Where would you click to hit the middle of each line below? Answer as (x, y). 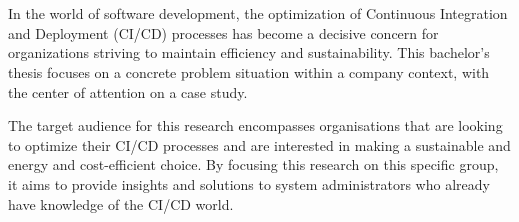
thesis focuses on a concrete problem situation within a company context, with (249, 71)
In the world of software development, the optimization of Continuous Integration (258, 13)
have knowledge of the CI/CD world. (121, 203)
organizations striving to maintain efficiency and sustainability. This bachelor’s (249, 52)
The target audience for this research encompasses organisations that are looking (255, 125)
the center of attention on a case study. (128, 91)
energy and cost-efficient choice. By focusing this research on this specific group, (253, 164)
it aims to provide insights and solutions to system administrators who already (249, 183)
